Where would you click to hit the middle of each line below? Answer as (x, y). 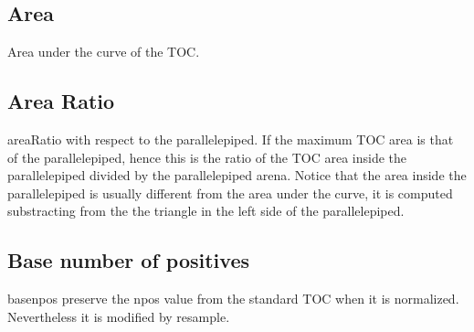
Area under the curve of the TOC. (104, 52)
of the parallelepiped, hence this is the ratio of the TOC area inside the (207, 157)
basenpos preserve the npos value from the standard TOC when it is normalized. (233, 299)
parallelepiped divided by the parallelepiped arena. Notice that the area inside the (237, 175)
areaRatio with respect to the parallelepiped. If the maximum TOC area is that (231, 139)
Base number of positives (128, 260)
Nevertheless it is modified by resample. (119, 316)
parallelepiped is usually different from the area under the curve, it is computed (230, 193)
